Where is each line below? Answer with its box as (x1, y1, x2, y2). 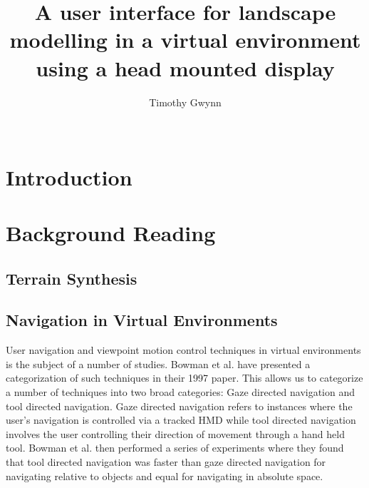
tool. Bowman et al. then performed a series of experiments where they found (6, 440, 344, 455)
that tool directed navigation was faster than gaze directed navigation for (6, 454, 326, 469)
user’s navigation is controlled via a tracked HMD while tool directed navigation (6, 412, 356, 427)
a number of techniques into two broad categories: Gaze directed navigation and (6, 385, 355, 400)
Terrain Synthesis (6, 267, 137, 289)
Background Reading (6, 218, 216, 248)
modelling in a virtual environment (9, 25, 361, 54)
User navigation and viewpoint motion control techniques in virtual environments (6, 342, 361, 357)
